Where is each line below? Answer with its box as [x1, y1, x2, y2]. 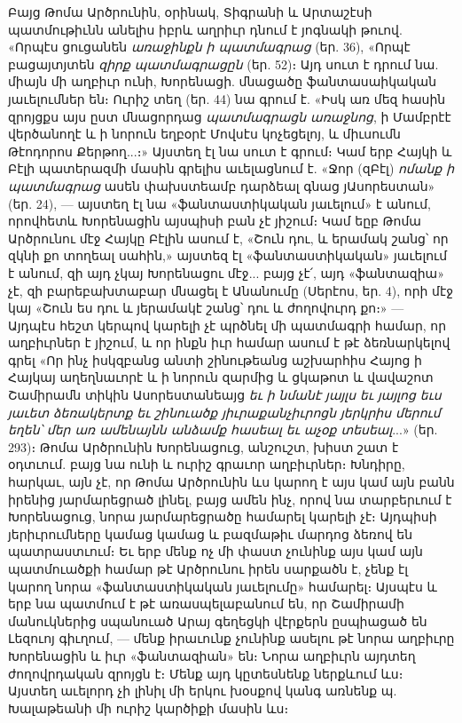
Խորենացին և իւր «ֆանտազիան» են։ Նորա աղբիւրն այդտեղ [8, 646, 416, 664]
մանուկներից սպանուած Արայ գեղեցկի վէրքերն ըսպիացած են [8, 611, 427, 630]
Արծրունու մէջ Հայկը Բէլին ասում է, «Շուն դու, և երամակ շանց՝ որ [8, 228, 449, 247]
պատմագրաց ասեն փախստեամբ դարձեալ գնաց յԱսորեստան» [8, 176, 435, 195]
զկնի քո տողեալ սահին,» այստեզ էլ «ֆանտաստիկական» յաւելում [8, 246, 448, 265]
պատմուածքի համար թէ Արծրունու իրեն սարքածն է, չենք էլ [8, 560, 409, 577]
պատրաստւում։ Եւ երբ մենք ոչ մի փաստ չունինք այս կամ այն [8, 542, 423, 560]
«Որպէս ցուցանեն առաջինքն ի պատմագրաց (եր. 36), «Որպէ [8, 37, 411, 56]
